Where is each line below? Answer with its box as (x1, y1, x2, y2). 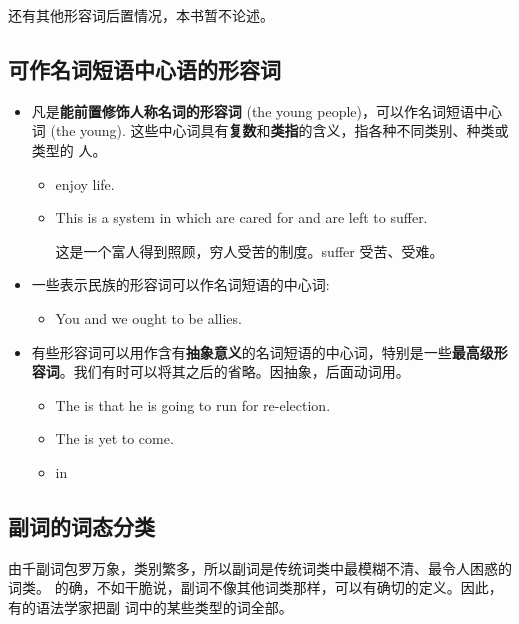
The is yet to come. (55, 428, 174, 449)
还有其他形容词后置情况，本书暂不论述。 (8, 5, 274, 25)
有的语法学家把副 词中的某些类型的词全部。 (8, 596, 293, 617)
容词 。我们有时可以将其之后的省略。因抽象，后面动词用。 (31, 361, 410, 382)
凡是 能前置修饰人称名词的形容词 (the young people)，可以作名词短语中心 (31, 100, 502, 121)
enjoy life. (55, 173, 115, 194)
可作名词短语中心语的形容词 (8, 53, 281, 84)
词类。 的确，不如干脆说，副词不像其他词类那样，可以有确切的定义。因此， (8, 577, 503, 598)
